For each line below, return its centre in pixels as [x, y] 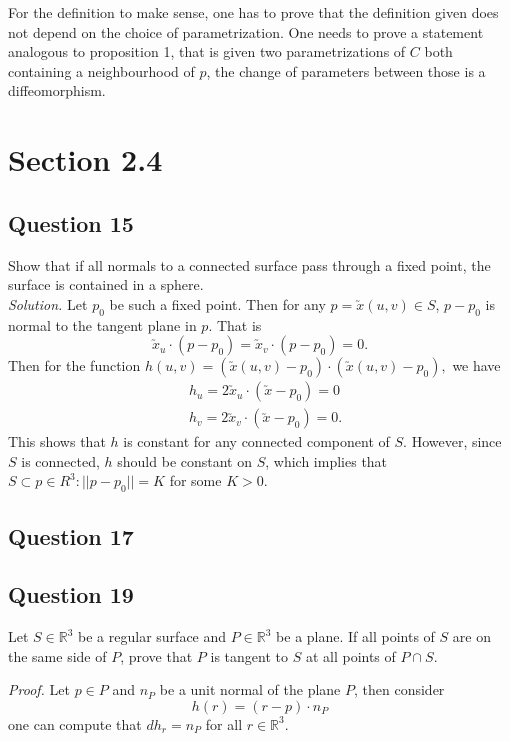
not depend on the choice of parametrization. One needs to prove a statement [246, 31]
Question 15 [71, 222]
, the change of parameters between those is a [346, 70]
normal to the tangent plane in [102, 324]
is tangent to [249, 655]
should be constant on [185, 460]
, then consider [399, 689]
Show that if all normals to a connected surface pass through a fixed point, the [249, 264]
